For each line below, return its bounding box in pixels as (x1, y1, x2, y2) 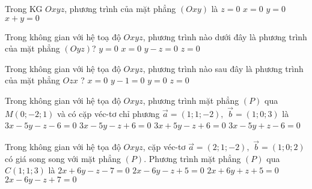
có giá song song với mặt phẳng (5, 152, 121, 164)
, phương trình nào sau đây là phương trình (142, 62, 304, 74)
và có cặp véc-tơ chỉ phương (57, 107, 160, 119)
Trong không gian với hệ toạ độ (5, 30, 121, 43)
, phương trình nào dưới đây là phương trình (142, 30, 307, 43)
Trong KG (5, 2, 43, 14)
